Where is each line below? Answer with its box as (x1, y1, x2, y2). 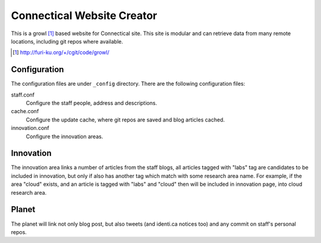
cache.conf (11, 108, 39, 115)
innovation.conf (11, 124, 50, 132)
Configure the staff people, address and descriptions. (26, 99, 158, 107)
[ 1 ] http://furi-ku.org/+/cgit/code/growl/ (12, 49, 109, 56)
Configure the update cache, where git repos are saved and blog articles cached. (26, 116, 225, 123)
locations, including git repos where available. (11, 38, 124, 45)
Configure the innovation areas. (26, 133, 103, 140)
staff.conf (11, 91, 35, 98)
